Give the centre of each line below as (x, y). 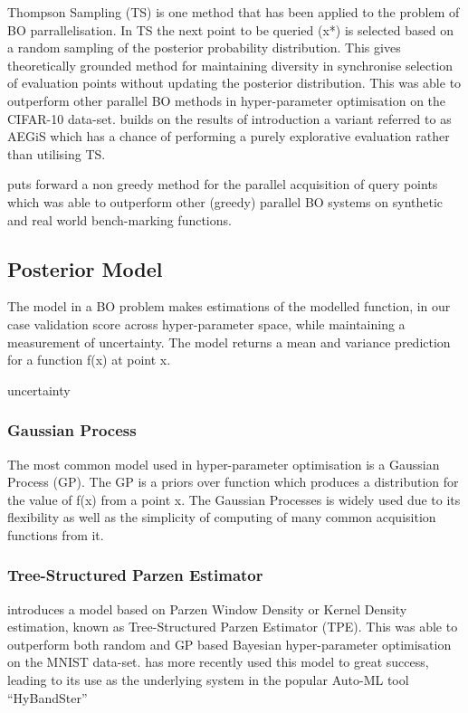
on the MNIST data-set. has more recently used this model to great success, (218, 662)
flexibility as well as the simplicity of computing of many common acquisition (222, 517)
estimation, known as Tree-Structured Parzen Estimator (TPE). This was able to (233, 627)
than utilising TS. (57, 153)
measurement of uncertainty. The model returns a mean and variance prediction (229, 342)
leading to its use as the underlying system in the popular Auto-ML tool (208, 680)
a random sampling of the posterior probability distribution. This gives (204, 48)
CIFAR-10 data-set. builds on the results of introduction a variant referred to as (229, 118)
